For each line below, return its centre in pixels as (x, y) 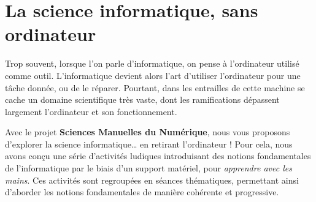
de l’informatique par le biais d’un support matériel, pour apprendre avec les (148, 168)
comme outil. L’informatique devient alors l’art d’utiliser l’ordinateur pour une (153, 75)
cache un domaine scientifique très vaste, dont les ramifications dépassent (142, 99)
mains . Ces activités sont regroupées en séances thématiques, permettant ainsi (152, 180)
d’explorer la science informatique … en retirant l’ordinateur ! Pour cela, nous (149, 144)
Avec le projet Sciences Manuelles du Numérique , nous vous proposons (148, 132)
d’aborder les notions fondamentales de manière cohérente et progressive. (142, 192)
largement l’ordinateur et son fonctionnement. (91, 111)
